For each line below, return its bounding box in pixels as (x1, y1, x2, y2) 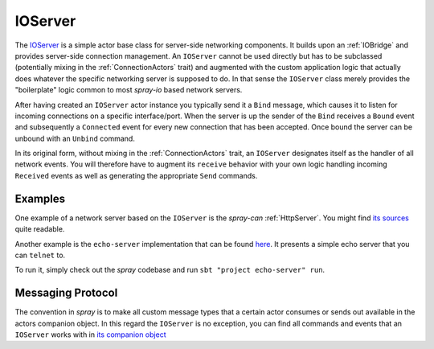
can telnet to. (14, 250, 66, 260)
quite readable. (14, 224, 65, 234)
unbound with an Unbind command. (14, 133, 136, 143)
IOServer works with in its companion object (14, 330, 166, 339)
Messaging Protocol (14, 286, 118, 300)
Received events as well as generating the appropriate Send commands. (14, 170, 258, 180)
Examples (14, 191, 66, 205)
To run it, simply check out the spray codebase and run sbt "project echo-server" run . (14, 265, 325, 275)
